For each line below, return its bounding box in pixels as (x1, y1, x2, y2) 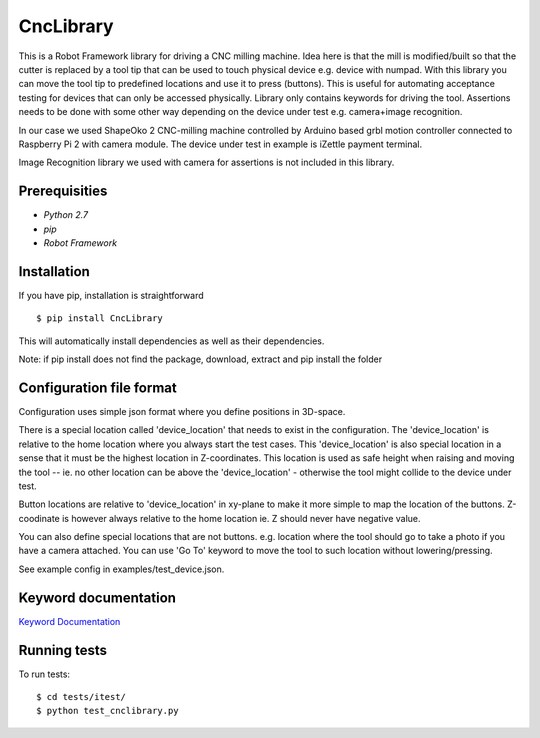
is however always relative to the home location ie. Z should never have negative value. (61, 512, 421, 524)
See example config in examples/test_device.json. (18, 563, 225, 575)
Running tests (18, 641, 108, 659)
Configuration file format (18, 379, 177, 396)
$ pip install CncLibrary (36, 313, 164, 324)
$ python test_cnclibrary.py (36, 705, 179, 717)
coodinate (18, 512, 60, 524)
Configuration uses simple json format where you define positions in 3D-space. (18, 405, 346, 417)
